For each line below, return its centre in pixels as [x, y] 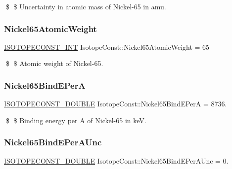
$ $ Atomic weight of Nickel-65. [54, 63]
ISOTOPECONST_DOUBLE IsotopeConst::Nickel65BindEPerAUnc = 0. [116, 160]
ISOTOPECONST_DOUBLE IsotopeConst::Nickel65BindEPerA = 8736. [116, 104]
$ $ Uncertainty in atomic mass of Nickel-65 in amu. [86, 6]
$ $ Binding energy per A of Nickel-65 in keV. [76, 120]
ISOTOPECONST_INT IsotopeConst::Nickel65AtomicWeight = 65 [107, 47]
